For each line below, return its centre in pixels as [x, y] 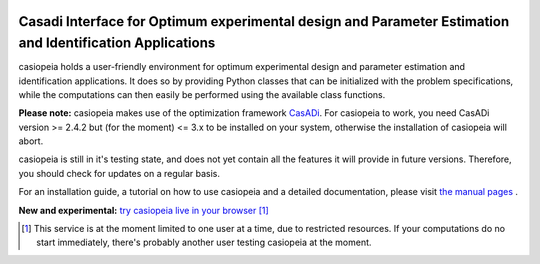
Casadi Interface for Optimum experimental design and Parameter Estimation [264, 21]
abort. [31, 141]
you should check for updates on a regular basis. [119, 173]
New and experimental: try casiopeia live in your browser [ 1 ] [143, 210]
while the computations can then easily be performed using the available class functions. [202, 94]
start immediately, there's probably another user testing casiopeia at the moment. [204, 242]
